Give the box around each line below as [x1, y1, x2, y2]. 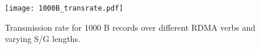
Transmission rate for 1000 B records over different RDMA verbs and [5, 21, 255, 33]
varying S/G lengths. [5, 32, 80, 45]
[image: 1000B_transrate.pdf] [5, 4, 123, 12]
